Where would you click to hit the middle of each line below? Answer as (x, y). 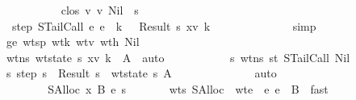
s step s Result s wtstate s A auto (141, 73)
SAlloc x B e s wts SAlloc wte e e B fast (188, 88)
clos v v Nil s (100, 10)
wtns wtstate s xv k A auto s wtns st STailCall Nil (178, 57)
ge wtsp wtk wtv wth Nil (73, 42)
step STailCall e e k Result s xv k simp (164, 25)
